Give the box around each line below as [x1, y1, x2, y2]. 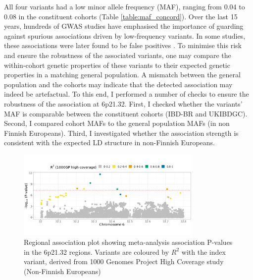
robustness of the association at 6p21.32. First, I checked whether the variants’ [4, 98, 243, 109]
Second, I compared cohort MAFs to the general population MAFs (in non [4, 118, 230, 128]
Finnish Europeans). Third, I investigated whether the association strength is [4, 127, 239, 138]
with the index [181, 246, 226, 257]
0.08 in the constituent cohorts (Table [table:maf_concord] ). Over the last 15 [4, 11, 238, 21]
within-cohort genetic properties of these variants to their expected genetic [4, 59, 230, 70]
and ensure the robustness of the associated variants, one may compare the [4, 50, 231, 60]
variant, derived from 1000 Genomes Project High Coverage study [24, 256, 224, 267]
